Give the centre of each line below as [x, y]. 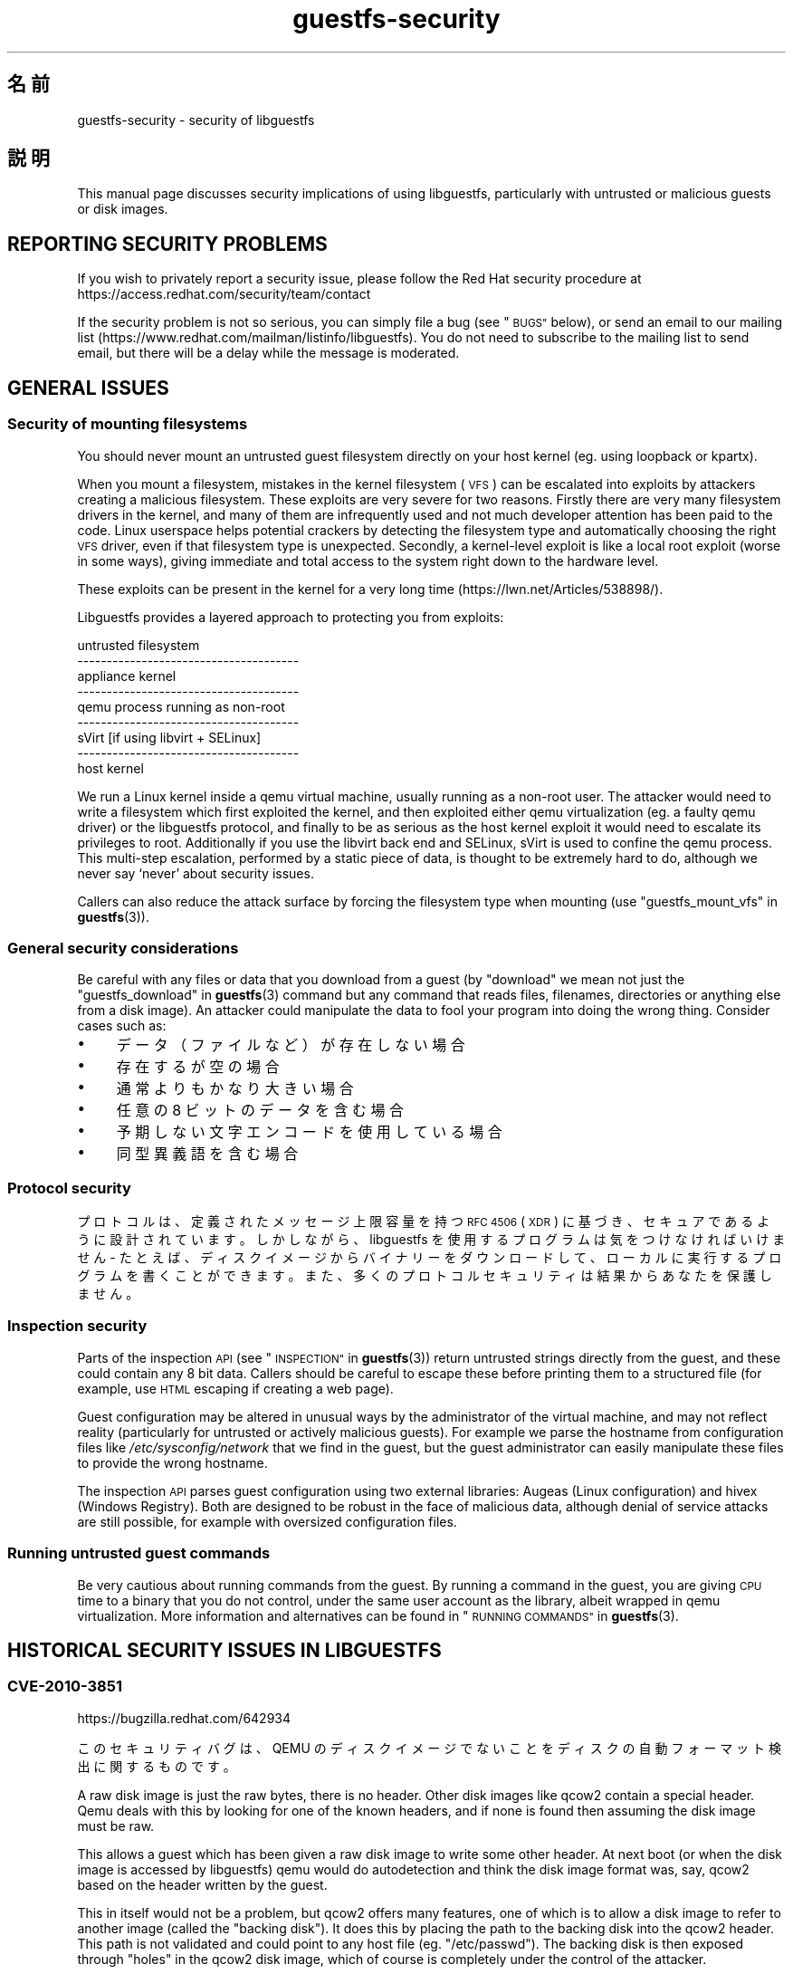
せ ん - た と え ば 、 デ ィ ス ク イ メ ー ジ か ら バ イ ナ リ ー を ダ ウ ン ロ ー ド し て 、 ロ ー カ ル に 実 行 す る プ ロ [430, 1257]
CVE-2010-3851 [65, 1687]
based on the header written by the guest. [202, 1884]
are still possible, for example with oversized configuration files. [267, 1521]
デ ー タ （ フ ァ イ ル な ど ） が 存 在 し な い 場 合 [291, 1045]
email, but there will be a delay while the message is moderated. [268, 353]
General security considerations [123, 948]
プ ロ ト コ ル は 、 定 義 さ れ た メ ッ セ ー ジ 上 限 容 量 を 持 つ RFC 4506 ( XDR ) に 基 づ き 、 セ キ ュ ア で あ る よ [424, 1221]
